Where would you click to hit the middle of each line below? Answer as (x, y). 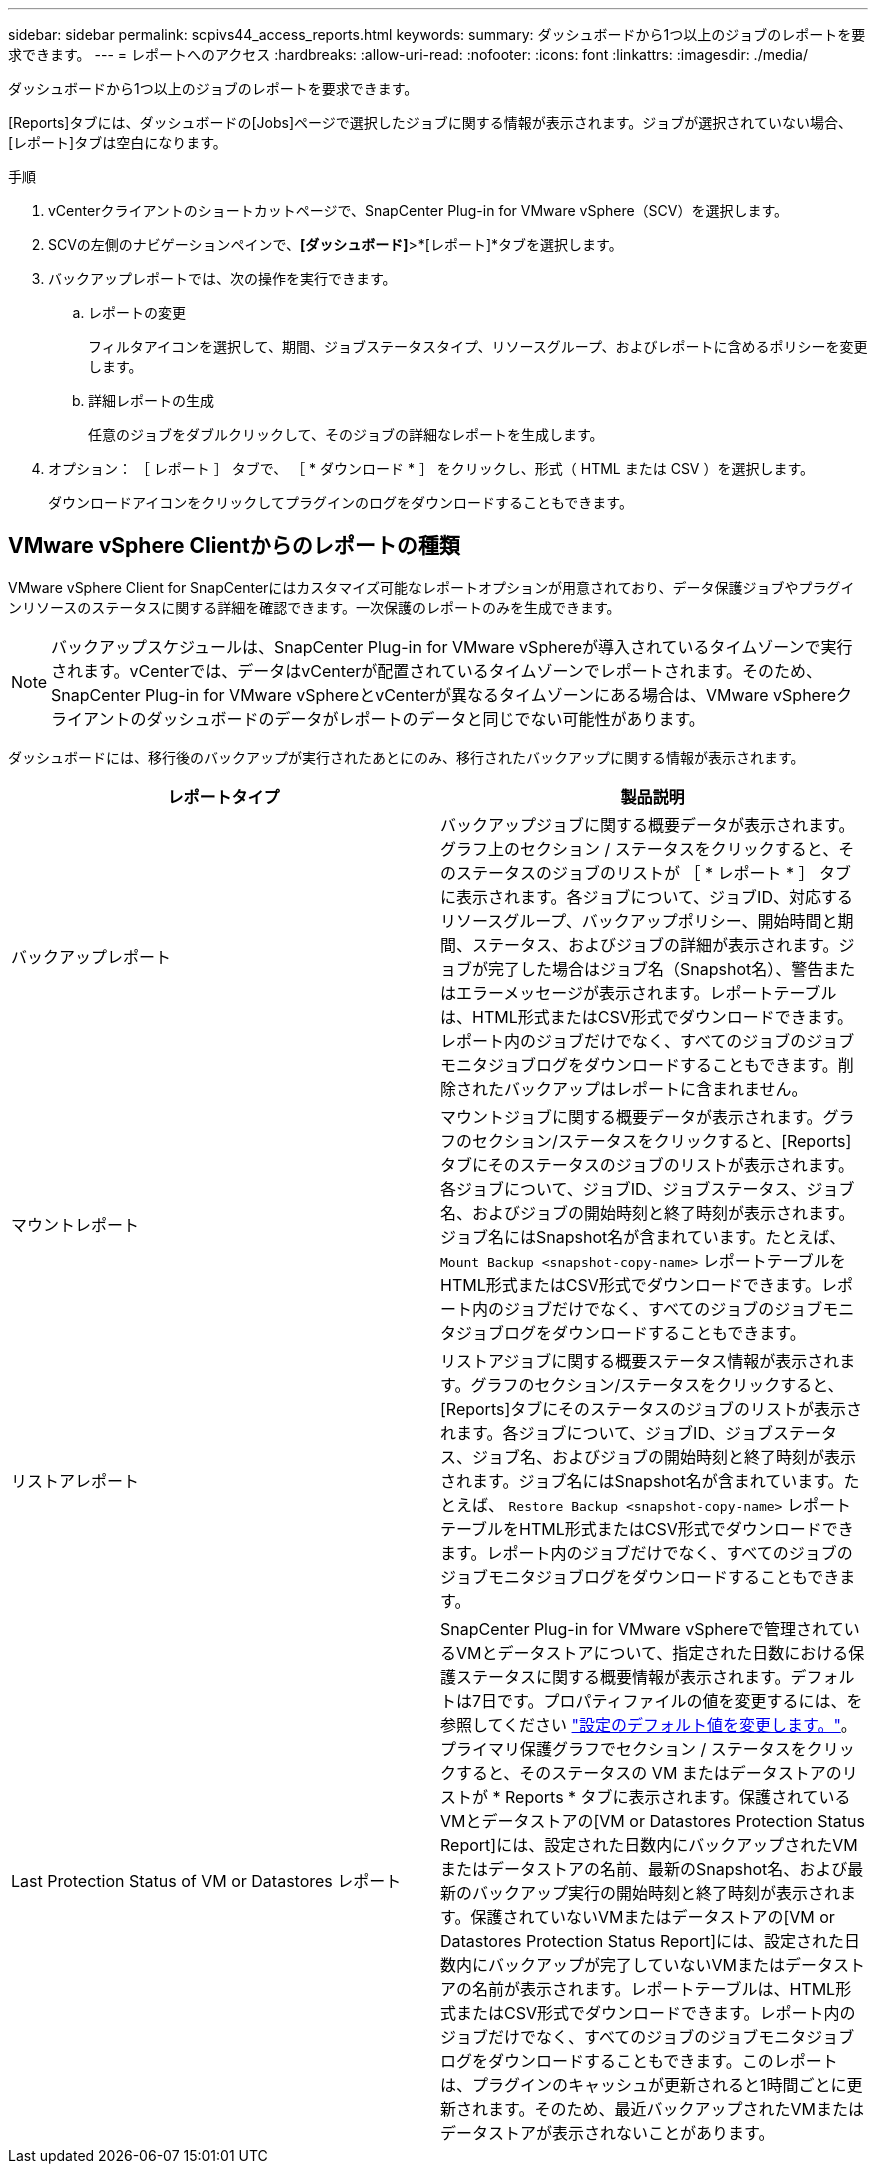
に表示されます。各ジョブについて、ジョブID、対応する (646, 896)
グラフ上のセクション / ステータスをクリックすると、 (639, 848)
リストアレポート (75, 1480)
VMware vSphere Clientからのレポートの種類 (234, 546)
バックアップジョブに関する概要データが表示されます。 (647, 824)
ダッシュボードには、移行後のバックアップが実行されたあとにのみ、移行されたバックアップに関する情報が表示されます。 (406, 757)
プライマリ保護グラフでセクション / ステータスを (623, 1748)
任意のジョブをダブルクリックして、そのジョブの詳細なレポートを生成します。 (346, 434)
